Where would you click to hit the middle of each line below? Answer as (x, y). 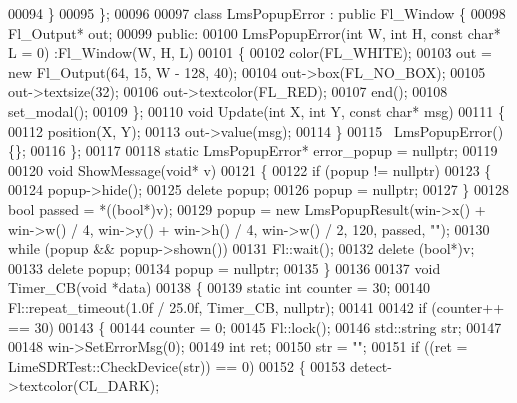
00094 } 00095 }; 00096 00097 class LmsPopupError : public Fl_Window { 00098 (257, 13)
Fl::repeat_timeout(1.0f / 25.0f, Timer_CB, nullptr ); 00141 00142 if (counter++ (256, 306)
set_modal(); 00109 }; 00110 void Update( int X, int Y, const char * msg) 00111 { (256, 110)
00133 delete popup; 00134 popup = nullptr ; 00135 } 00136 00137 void (224, 267)
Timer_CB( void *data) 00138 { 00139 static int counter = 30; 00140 (219, 287)
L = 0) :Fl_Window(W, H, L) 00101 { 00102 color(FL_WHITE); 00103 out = (250, 52)
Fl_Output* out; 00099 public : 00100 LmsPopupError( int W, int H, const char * (254, 32)
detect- (370, 365)
